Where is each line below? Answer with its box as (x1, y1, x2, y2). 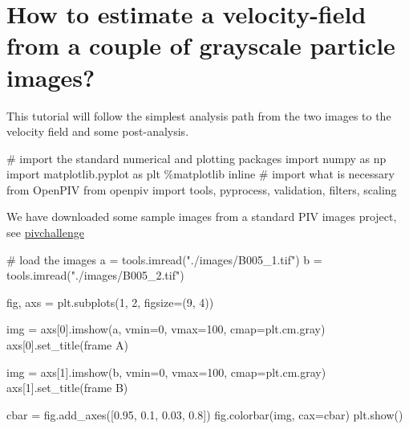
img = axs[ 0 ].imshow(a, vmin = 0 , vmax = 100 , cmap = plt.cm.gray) (6, 321, 326, 337)
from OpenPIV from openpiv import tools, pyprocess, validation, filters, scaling (6, 181, 397, 198)
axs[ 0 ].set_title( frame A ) (6, 337, 128, 353)
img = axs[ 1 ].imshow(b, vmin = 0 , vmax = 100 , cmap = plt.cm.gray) (6, 363, 326, 380)
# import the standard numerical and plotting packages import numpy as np (6, 149, 387, 166)
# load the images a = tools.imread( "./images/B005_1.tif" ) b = (6, 251, 322, 268)
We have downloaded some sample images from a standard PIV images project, (6, 208, 397, 225)
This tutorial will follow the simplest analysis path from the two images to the (6, 107, 391, 124)
